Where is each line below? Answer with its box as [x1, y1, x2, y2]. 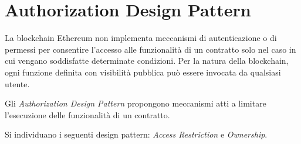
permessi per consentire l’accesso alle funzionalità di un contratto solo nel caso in [5, 43, 296, 55]
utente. [5, 77, 30, 90]
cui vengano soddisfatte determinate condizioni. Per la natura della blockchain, [5, 54, 289, 67]
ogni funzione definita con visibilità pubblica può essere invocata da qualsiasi [5, 66, 281, 78]
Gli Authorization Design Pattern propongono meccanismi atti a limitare [5, 97, 266, 109]
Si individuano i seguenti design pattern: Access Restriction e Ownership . [5, 128, 268, 140]
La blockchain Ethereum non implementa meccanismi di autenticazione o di [5, 32, 277, 44]
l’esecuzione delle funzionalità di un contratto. [5, 108, 170, 121]
